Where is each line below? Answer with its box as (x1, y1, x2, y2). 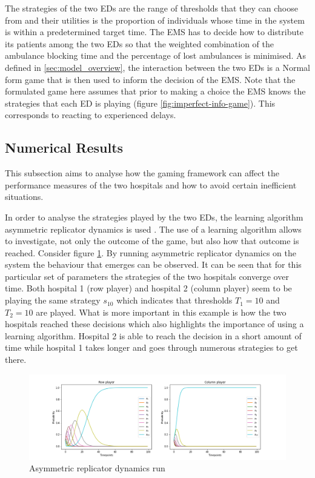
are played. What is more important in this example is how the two (36, 305, 287, 318)
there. (5, 353, 27, 366)
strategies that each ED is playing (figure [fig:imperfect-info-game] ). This (5, 96, 276, 109)
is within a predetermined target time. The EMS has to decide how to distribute (5, 25, 303, 38)
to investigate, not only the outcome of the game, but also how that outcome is (5, 234, 299, 247)
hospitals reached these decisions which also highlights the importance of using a (5, 317, 304, 330)
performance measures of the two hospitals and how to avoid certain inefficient (5, 178, 297, 191)
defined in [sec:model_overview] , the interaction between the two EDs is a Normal (5, 61, 310, 73)
